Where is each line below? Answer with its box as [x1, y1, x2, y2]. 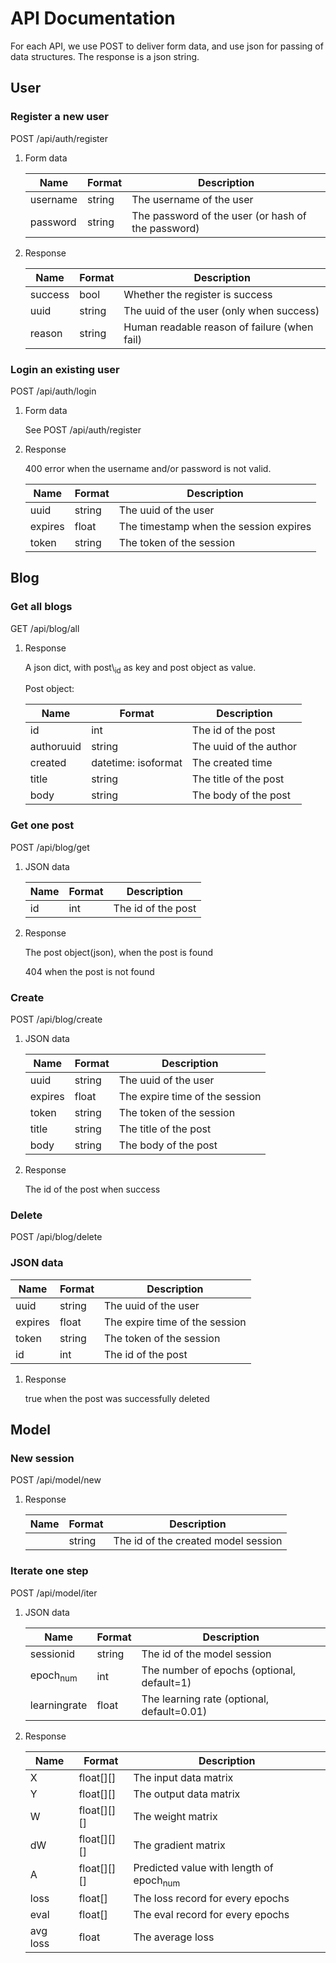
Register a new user [10, 110, 109, 124]
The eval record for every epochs [133, 1907, 290, 1921]
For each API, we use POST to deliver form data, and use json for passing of [10, 40, 324, 52]
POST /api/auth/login [10, 385, 97, 397]
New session [10, 1451, 75, 1465]
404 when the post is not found [24, 965, 155, 977]
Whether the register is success [123, 287, 273, 301]
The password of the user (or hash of [131, 208, 307, 222]
